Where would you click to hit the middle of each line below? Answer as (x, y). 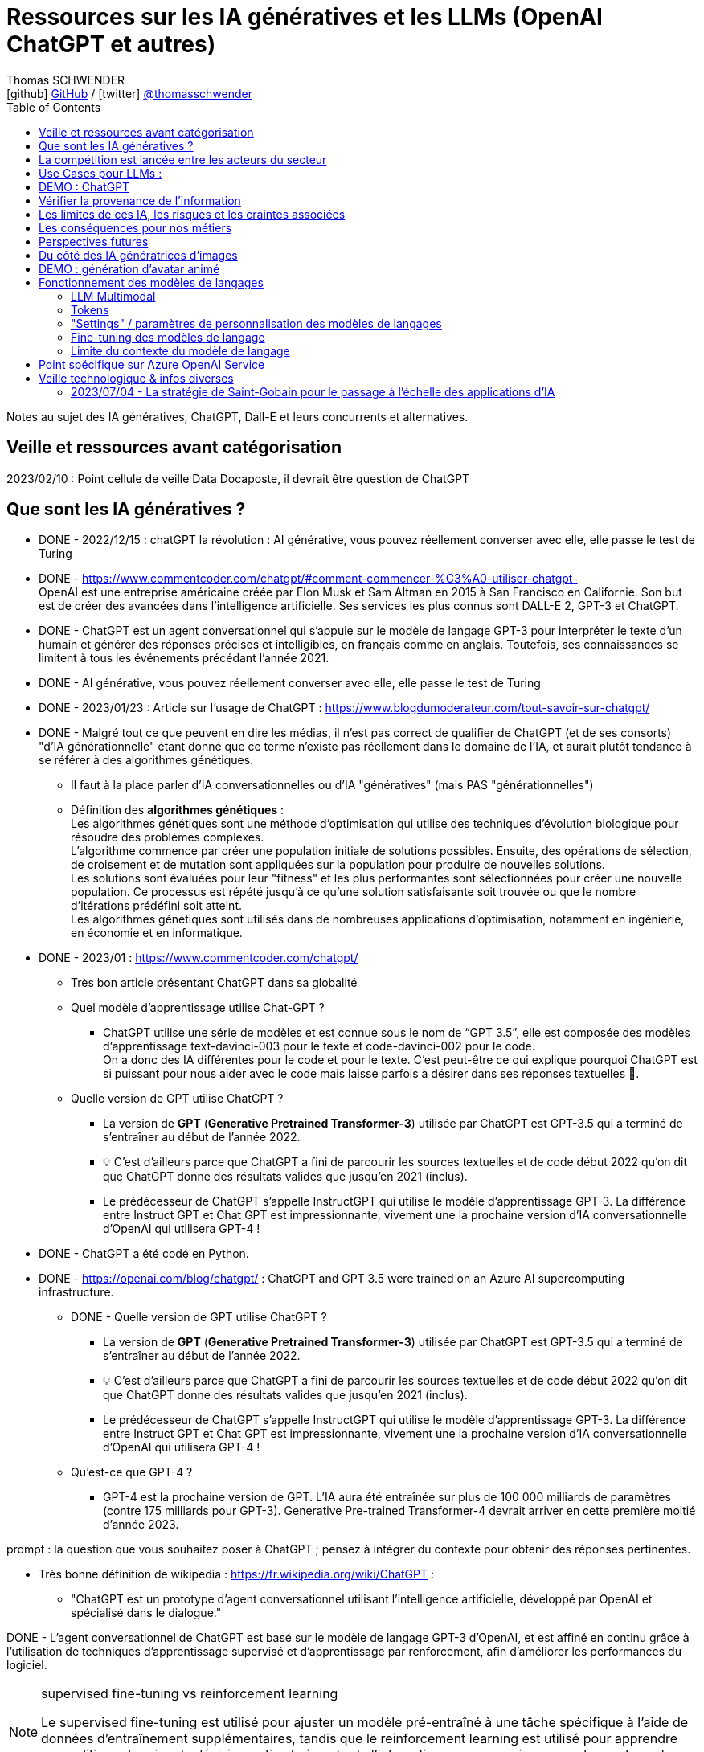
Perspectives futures (94, 241)
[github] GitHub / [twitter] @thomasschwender (129, 93)
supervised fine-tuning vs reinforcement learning (190, 1694)
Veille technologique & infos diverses (136, 378)
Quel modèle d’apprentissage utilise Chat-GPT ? (198, 1008)
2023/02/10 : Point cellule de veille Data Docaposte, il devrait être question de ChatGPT (238, 478)
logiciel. (27, 1665)
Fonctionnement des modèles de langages (151, 282)
